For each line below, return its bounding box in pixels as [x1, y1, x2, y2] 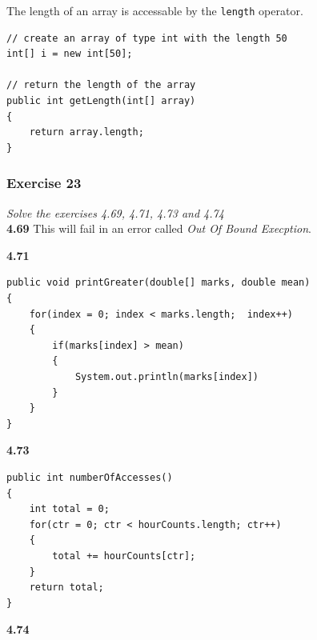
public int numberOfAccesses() [6, 471, 173, 483]
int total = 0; [29, 503, 110, 515]
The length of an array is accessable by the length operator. [6, 2, 303, 18]
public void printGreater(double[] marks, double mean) [6, 277, 311, 289]
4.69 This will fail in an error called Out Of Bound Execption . [6, 220, 311, 237]
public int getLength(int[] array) [6, 95, 196, 107]
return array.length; [29, 126, 144, 138]
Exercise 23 [6, 173, 82, 193]
